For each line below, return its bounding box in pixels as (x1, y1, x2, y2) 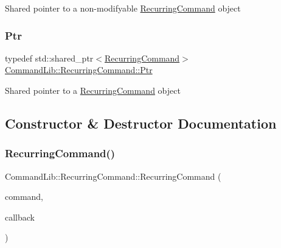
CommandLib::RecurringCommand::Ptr (5, 63, 153, 76)
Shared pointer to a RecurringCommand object (5, 84, 181, 96)
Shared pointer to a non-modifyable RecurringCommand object (5, 2, 241, 14)
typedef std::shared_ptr (5, 51, 94, 64)
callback (5, 210, 35, 223)
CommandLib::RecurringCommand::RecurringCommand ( (5, 169, 221, 182)
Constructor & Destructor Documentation (5, 113, 277, 132)
